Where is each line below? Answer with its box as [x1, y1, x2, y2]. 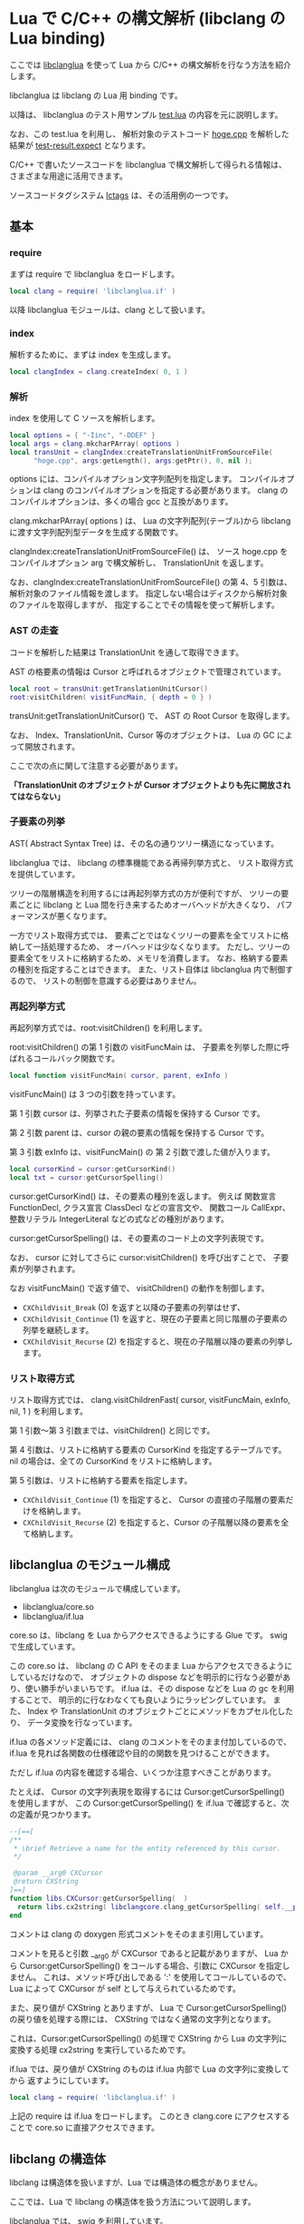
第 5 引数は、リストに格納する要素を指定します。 [9, 1475, 193, 1486]
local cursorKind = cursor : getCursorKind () [9, 1164, 176, 1173]
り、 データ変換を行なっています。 [9, 1717, 138, 1728]
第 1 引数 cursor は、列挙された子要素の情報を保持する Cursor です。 [9, 1108, 265, 1119]
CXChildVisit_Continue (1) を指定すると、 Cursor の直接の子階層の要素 [22, 1494, 287, 1505]
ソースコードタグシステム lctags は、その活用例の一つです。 [9, 190, 233, 201]
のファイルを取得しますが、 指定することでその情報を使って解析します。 [9, 600, 280, 611]
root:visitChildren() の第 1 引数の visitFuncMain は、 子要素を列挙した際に [9, 1042, 282, 1053]
